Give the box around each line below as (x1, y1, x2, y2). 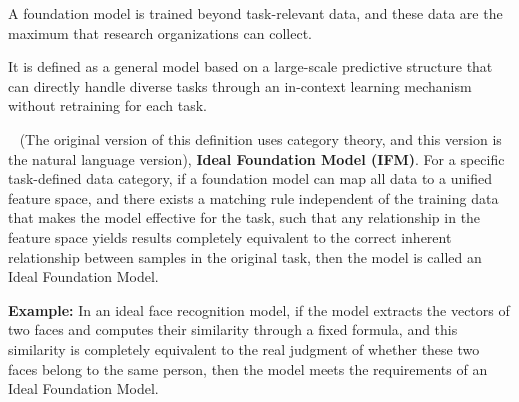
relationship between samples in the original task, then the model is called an (8, 246, 482, 267)
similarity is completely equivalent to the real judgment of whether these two (8, 338, 480, 359)
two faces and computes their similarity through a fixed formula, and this (8, 319, 458, 340)
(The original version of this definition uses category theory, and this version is (19, 128, 502, 149)
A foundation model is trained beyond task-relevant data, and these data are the (8, 3, 503, 23)
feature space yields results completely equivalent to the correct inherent (8, 226, 452, 247)
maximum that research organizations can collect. (8, 22, 312, 43)
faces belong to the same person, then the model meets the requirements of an (8, 358, 488, 379)
